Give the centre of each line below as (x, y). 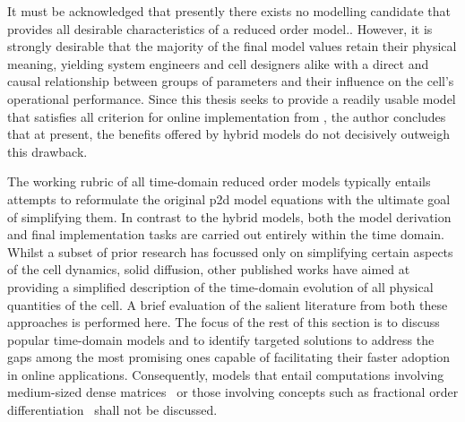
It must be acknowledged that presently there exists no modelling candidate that (229, 11)
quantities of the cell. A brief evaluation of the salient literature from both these (228, 304)
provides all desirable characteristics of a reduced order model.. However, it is (220, 28)
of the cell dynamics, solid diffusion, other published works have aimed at (209, 269)
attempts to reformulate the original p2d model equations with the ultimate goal (229, 198)
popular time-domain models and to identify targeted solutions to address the (221, 339)
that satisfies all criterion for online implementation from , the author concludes (227, 116)
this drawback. (47, 151)
